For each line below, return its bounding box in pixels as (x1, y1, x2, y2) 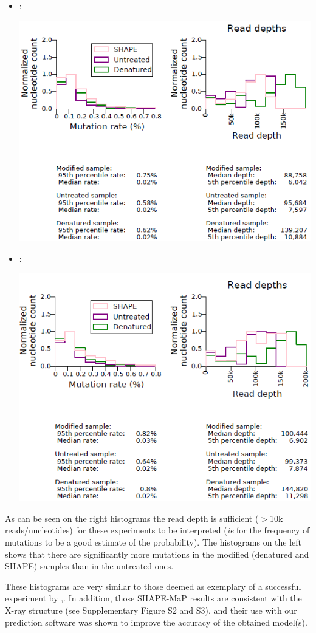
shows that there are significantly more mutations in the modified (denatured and (5, 547, 309, 560)
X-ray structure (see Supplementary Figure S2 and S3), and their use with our (5, 603, 297, 616)
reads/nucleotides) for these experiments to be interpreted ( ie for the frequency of (5, 524, 310, 536)
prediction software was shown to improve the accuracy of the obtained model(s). (5, 615, 307, 628)
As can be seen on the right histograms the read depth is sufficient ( (5, 512, 259, 524)
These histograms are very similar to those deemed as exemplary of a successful (5, 580, 301, 592)
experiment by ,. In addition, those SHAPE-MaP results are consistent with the (5, 592, 302, 604)
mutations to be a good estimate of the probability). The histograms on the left (5, 535, 302, 548)
